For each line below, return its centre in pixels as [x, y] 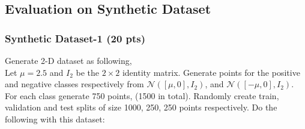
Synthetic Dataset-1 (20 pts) [75, 38]
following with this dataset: [55, 119]
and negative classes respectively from [74, 84]
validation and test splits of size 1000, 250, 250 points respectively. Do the [141, 107]
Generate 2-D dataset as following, [68, 60]
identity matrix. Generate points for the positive [211, 72]
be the [88, 72]
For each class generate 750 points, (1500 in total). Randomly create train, [142, 95]
